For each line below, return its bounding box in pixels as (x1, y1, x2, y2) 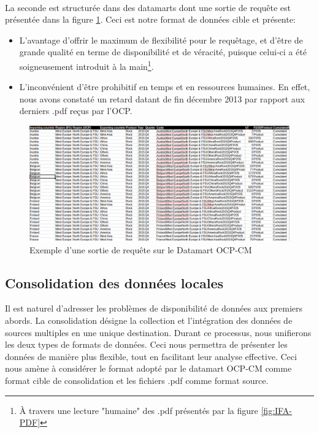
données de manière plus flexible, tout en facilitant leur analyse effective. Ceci (5, 350, 297, 362)
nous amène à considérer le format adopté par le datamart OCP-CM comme (5, 362, 292, 375)
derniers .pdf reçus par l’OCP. (19, 104, 133, 117)
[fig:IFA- (261, 404, 292, 416)
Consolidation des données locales (5, 273, 224, 292)
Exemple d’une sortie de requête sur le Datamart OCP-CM (29, 243, 252, 256)
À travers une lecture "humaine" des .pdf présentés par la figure (19, 404, 258, 416)
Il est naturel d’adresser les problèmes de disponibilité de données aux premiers (5, 302, 302, 315)
